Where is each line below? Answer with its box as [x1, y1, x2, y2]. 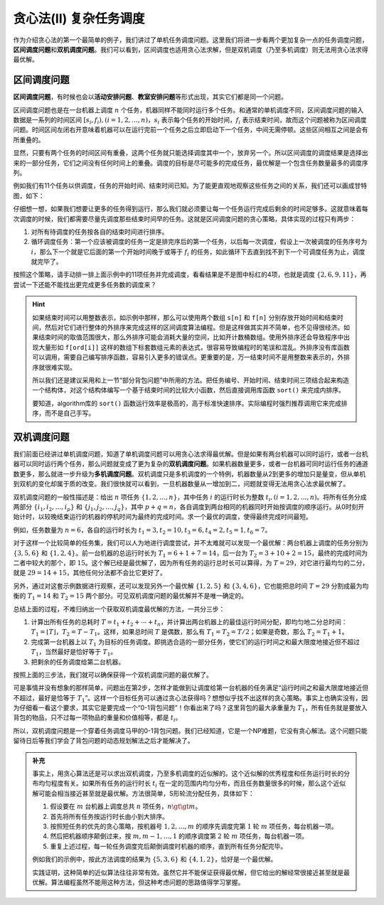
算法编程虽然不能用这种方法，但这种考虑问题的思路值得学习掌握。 [50, 878, 245, 887]
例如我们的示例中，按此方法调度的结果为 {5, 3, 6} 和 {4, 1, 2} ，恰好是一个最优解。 [32, 855, 277, 864]
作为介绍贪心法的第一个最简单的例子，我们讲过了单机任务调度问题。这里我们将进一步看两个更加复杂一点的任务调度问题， [13, 36, 368, 44]
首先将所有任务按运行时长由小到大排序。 [50, 812, 169, 820]
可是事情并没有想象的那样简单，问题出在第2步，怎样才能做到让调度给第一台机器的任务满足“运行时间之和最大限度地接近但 [13, 683, 369, 692]
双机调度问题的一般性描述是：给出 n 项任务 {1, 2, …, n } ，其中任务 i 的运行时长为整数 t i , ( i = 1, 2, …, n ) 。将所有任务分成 [13, 493, 367, 503]
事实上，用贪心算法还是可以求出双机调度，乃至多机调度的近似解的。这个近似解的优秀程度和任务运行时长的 [32, 769, 344, 778]
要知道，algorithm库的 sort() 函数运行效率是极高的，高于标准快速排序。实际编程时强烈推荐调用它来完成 [32, 399, 341, 407]
